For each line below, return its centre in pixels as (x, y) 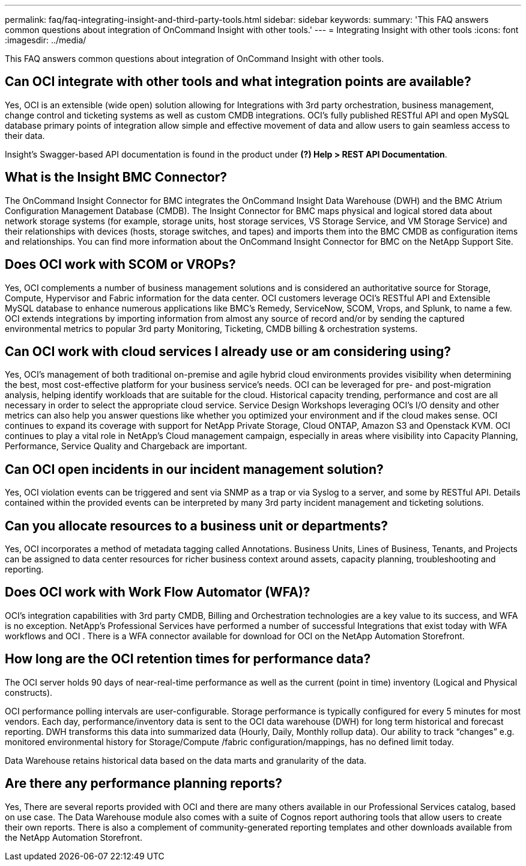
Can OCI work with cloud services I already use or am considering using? (228, 351)
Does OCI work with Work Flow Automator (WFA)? (158, 592)
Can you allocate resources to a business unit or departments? (197, 526)
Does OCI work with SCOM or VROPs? (120, 265)
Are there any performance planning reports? (144, 784)
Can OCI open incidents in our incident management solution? (194, 469)
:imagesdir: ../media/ (46, 40)
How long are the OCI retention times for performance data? (188, 659)
